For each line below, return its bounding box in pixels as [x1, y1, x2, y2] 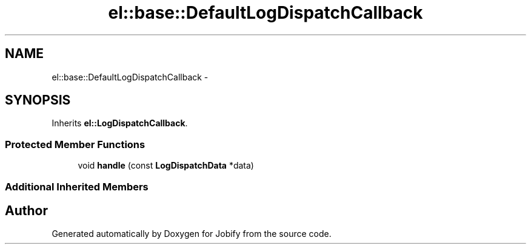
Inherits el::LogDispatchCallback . [52, 118, 188, 129]
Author [5, 202, 48, 218]
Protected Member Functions [5, 138, 145, 150]
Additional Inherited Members [5, 180, 149, 193]
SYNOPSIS [5, 92, 71, 108]
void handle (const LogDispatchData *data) [78, 160, 254, 171]
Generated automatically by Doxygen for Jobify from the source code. [52, 228, 332, 239]
